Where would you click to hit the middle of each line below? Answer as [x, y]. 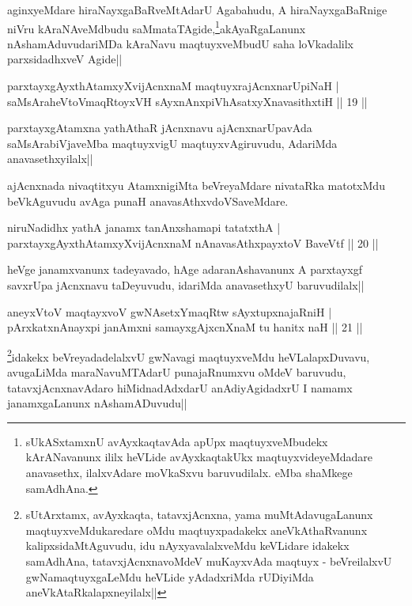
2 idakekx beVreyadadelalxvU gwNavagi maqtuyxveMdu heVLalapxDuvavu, [189, 355]
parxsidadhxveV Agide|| [65, 59]
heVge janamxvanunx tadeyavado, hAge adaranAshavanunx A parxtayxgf [185, 269]
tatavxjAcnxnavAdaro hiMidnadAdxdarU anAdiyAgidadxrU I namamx [180, 387]
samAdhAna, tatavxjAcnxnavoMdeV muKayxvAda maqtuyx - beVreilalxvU [209, 561]
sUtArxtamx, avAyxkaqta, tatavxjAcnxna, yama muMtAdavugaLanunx [199, 515]
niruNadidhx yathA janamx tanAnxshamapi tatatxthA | [144, 227]
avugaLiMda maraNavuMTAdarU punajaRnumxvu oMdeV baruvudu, [177, 372]
